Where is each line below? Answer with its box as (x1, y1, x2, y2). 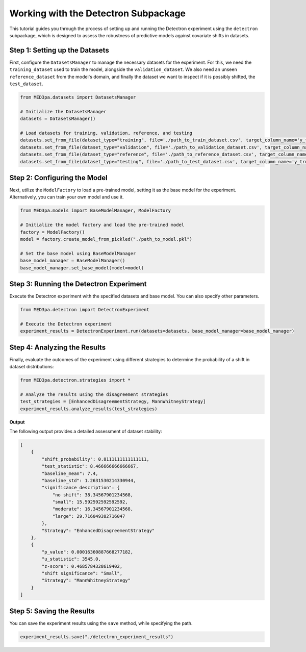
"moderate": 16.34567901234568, (52, 506, 134, 512)
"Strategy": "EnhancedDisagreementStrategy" (41, 528, 155, 533)
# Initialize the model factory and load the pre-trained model (20, 222, 185, 228)
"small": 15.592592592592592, (52, 499, 128, 505)
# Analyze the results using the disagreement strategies (20, 391, 168, 397)
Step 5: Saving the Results (9, 607, 95, 615)
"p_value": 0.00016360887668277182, (41, 549, 134, 555)
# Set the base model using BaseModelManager (20, 250, 136, 256)
